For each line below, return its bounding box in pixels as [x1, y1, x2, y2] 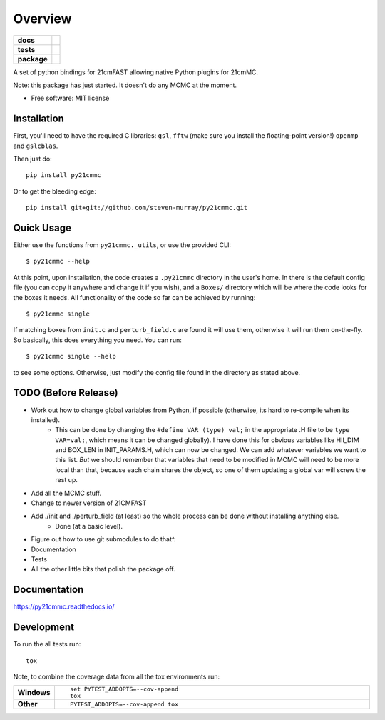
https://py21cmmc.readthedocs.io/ [13, 602, 115, 611]
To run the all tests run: [13, 640, 81, 649]
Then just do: [13, 154, 53, 164]
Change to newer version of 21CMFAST [31, 499, 147, 507]
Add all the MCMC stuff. [31, 489, 102, 497]
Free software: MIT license [31, 94, 110, 103]
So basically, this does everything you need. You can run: [13, 336, 182, 344]
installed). [31, 415, 61, 424]
